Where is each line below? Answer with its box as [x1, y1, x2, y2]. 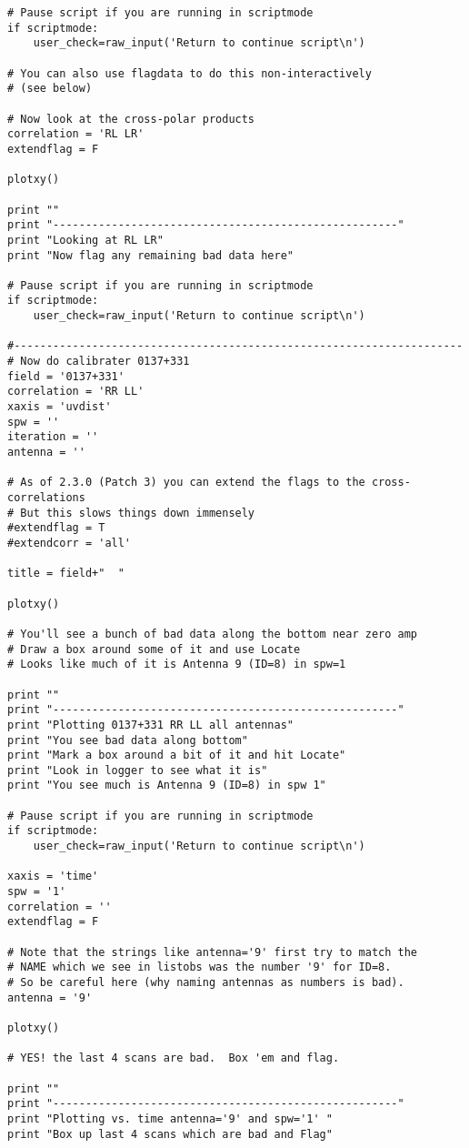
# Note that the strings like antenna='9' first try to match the [7, 945, 418, 959]
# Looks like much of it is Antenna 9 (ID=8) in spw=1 [7, 658, 346, 671]
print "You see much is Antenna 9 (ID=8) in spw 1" [7, 779, 326, 792]
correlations [7, 491, 85, 504]
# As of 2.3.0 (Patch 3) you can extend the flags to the [7, 476, 365, 489]
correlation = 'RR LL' [7, 385, 145, 398]
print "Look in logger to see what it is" [7, 763, 268, 777]
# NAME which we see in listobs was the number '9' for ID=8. [7, 961, 392, 974]
